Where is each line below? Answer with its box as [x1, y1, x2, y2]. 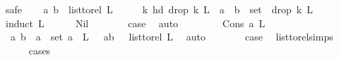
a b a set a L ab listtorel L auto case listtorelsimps [10, 29, 333, 44]
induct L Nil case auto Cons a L [6, 15, 266, 30]
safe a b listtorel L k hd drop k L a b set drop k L [6, 2, 313, 16]
